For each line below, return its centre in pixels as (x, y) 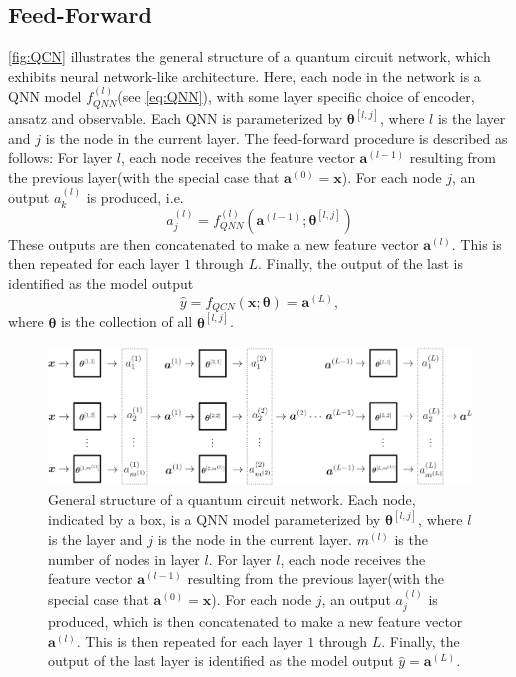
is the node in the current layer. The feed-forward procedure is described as (276, 137)
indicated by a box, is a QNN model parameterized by (214, 519)
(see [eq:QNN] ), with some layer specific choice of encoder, (296, 96)
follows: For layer (60, 157)
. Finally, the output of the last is (360, 263)
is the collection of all (127, 321)
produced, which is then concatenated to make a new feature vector (255, 621)
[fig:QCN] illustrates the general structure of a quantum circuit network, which (249, 56)
